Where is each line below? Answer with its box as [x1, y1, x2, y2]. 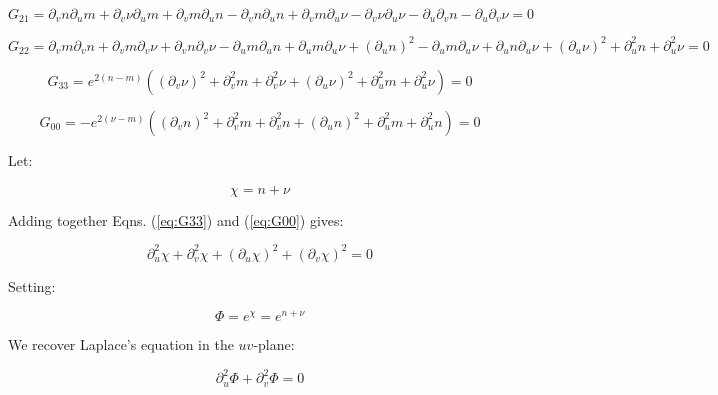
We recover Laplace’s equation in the [8, 334, 234, 355]
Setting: [8, 275, 56, 296]
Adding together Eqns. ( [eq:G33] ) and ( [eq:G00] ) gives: [8, 209, 344, 230]
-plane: [253, 334, 295, 355]
